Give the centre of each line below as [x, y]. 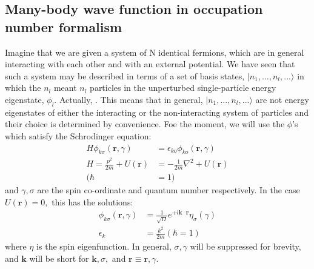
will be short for [59, 258]
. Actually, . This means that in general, [129, 99]
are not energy [282, 99]
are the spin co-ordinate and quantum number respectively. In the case [169, 190]
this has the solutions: [92, 201]
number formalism [64, 26]
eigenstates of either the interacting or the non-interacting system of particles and [157, 112]
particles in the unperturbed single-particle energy [183, 88]
